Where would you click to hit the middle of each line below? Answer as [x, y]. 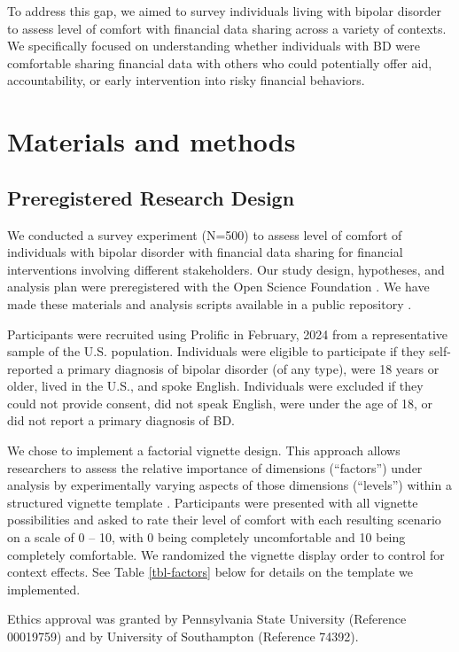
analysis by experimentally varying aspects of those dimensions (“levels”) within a [229, 485]
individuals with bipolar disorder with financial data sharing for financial [205, 252]
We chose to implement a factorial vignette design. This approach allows [204, 450]
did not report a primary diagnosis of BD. [121, 420]
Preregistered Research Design [151, 197]
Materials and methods [152, 141]
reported [30, 368]
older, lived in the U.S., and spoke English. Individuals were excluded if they [215, 386]
